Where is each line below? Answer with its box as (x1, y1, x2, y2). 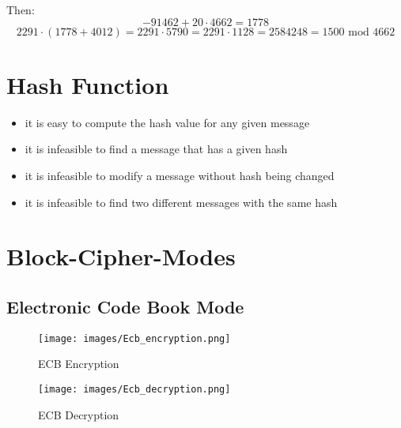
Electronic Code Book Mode (6, 294, 244, 318)
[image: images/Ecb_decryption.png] (38, 383, 231, 395)
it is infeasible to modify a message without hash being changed (25, 167, 335, 183)
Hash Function (6, 68, 169, 100)
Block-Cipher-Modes (6, 240, 236, 272)
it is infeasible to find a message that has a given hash (25, 141, 288, 157)
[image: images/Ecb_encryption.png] (38, 332, 231, 344)
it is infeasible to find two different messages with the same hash (25, 193, 338, 210)
